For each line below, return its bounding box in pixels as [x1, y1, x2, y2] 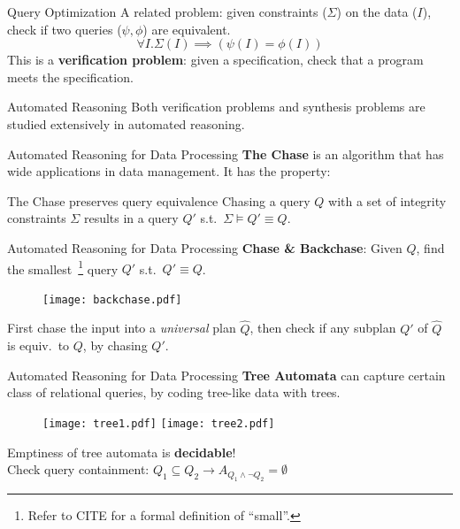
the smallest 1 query [7, 257, 119, 278]
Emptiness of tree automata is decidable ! [7, 442, 236, 461]
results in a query [83, 209, 179, 227]
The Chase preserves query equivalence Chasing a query [7, 191, 310, 210]
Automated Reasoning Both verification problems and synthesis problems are [7, 97, 425, 116]
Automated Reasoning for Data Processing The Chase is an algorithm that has [7, 144, 444, 163]
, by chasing [82, 336, 148, 355]
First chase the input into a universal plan [7, 318, 236, 337]
